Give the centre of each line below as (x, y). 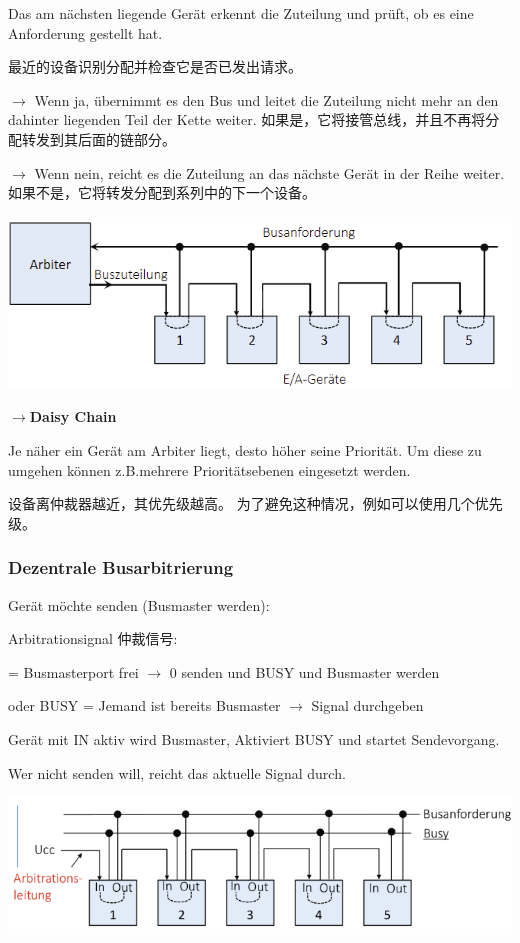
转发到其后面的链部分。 (98, 138)
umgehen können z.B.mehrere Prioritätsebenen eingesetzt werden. (209, 469)
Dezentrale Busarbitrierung (121, 567)
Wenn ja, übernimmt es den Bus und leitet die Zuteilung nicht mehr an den (266, 99)
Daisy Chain (73, 416)
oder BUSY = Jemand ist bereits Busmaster (144, 705)
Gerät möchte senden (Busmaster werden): (139, 604)
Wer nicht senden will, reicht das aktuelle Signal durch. (177, 772)
